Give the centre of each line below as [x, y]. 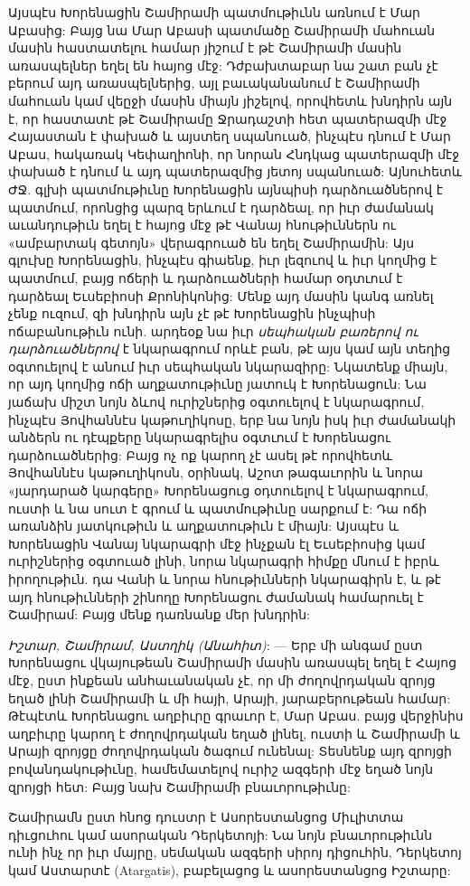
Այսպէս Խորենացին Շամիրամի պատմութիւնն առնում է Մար [214, 12]
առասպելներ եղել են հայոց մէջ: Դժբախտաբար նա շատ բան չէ [223, 65]
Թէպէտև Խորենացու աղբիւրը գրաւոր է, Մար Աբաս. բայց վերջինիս [236, 716]
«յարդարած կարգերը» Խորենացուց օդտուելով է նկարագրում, [218, 490]
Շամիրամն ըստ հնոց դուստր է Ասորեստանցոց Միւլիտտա [206, 817]
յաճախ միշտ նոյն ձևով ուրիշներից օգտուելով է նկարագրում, [216, 402]
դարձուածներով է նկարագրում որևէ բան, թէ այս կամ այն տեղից [230, 349]
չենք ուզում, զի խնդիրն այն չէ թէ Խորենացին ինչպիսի [192, 313]
